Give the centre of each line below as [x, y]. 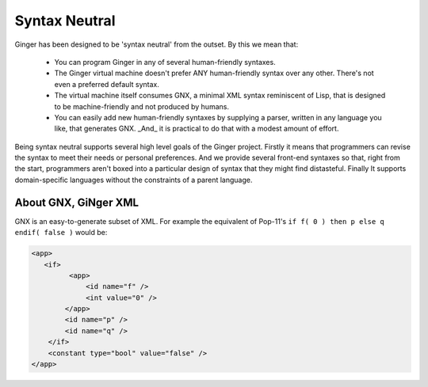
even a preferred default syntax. [107, 84]
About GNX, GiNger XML [76, 202]
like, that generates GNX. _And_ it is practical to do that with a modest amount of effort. [197, 129]
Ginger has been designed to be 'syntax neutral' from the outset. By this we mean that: [157, 44]
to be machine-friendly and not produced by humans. [142, 106]
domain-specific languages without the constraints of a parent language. [134, 180]
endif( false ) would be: [61, 233]
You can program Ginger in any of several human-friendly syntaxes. [165, 62]
